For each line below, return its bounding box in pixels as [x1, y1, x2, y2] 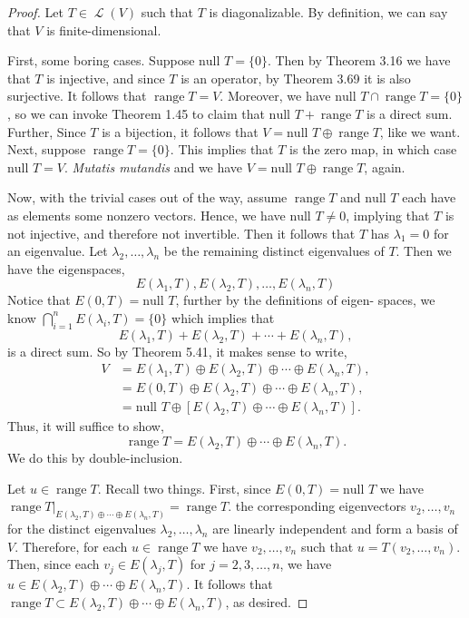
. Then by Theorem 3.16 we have [267, 51, 451, 70]
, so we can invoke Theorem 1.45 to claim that [7, 103, 265, 123]
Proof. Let [7, 3, 64, 21]
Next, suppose [7, 140, 86, 159]
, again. [364, 157, 405, 176]
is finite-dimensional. [46, 20, 161, 39]
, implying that [346, 205, 430, 224]
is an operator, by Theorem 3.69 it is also [181, 68, 411, 87]
